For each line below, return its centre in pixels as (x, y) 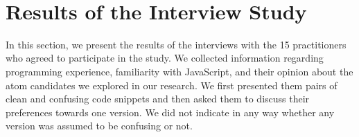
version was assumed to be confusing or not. (99, 126)
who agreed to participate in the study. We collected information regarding (165, 58)
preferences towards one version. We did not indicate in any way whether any (170, 112)
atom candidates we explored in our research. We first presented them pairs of (172, 85)
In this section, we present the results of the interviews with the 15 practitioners (176, 44)
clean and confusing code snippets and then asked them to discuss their (158, 99)
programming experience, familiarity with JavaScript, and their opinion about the (179, 71)
